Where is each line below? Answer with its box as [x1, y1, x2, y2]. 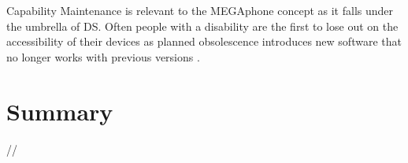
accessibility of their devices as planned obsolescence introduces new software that [6, 33, 402, 50]
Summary [6, 94, 113, 127]
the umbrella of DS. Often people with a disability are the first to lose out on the [6, 17, 399, 34]
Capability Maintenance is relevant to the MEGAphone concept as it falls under [6, 2, 394, 18]
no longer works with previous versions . [6, 48, 200, 65]
